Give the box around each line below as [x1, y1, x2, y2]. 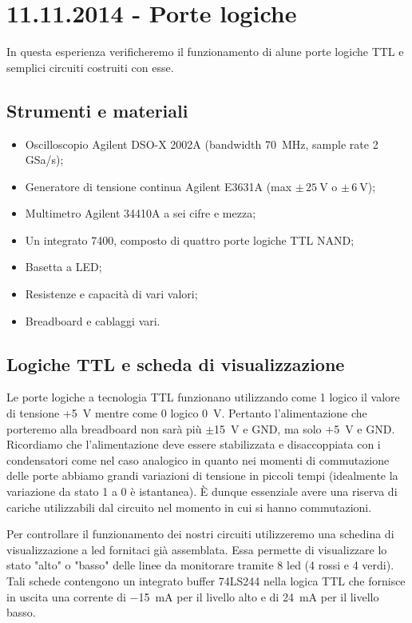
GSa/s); [25, 151, 64, 168]
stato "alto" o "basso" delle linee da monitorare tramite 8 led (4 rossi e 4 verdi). [6, 557, 394, 573]
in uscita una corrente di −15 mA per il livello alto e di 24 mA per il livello [6, 588, 379, 605]
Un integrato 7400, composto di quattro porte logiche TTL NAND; [25, 231, 355, 248]
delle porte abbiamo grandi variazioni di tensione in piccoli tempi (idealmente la [6, 467, 398, 484]
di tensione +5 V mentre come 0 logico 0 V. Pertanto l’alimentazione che [6, 405, 367, 421]
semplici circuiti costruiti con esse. [6, 58, 174, 75]
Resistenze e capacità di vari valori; [25, 286, 198, 302]
